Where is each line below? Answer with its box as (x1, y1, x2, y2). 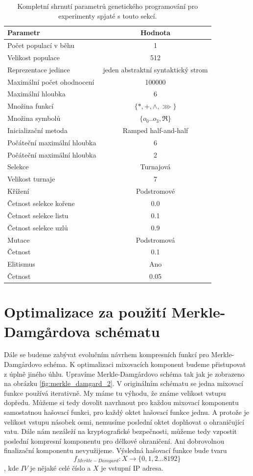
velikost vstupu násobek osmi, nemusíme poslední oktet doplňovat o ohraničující (4, 416, 244, 427)
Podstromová (136, 234, 175, 245)
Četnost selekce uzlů (7, 222, 68, 232)
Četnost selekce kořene (7, 198, 75, 208)
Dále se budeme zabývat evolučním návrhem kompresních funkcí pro (4, 349, 209, 360)
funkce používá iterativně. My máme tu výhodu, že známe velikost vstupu (4, 387, 226, 398)
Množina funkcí (7, 101, 54, 111)
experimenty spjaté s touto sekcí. (58, 10, 157, 21)
